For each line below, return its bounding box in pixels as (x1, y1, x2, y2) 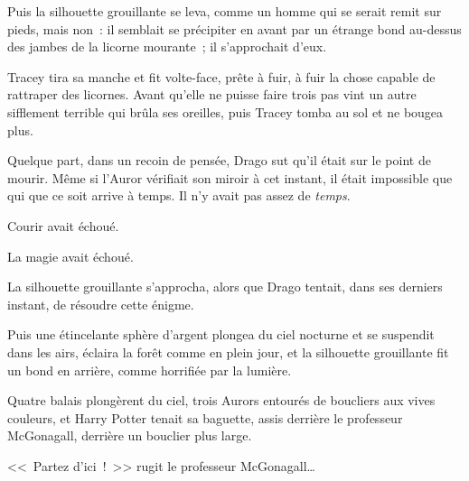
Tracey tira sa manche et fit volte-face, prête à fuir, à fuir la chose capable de (7, 67, 436, 86)
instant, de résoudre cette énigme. (7, 294, 194, 313)
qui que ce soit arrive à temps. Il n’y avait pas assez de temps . (7, 186, 351, 205)
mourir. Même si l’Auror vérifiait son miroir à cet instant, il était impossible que (7, 168, 453, 187)
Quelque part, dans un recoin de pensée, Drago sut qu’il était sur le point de (7, 151, 431, 170)
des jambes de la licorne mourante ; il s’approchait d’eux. (7, 37, 327, 56)
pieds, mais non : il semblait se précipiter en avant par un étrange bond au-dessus (7, 19, 462, 38)
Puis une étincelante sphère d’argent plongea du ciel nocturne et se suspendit (7, 325, 435, 344)
